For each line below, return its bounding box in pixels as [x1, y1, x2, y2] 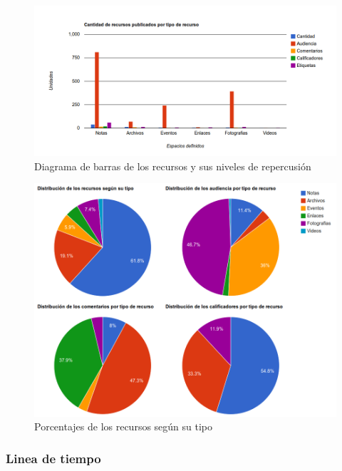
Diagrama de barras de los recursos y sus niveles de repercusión [34, 158, 311, 173]
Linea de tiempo [6, 449, 101, 467]
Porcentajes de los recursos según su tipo [34, 419, 213, 434]
